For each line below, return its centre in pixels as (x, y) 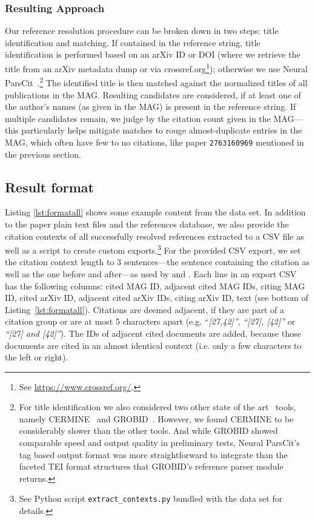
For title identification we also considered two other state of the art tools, (157, 407)
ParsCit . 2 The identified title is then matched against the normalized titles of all (156, 82)
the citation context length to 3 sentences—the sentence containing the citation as (157, 262)
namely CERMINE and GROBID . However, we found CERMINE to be (156, 418)
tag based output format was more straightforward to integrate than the (153, 454)
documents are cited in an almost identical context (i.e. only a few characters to (153, 345)
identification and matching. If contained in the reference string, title (133, 42)
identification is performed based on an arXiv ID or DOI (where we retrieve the (153, 54)
